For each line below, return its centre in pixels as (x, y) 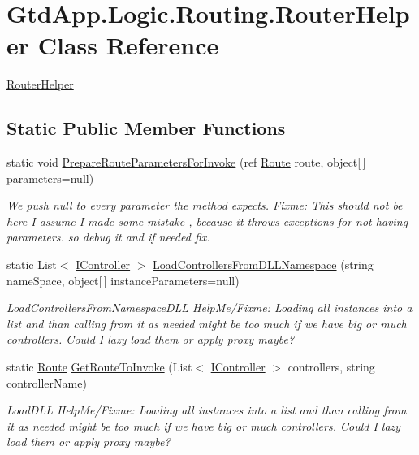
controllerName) (47, 382)
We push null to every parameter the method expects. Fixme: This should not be (205, 205)
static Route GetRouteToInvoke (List (99, 367)
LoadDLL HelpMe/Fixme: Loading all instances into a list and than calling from (207, 410)
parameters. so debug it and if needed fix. (108, 237)
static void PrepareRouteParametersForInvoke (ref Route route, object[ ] (186, 162)
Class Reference (128, 45)
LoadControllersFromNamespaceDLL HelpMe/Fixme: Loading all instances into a (209, 308)
